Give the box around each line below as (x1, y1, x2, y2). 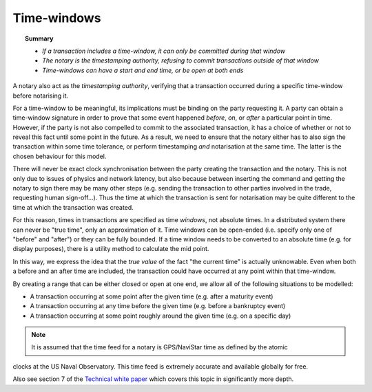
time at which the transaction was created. (12, 203, 134, 211)
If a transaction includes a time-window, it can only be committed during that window (42, 47, 286, 55)
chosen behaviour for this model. (12, 152, 107, 160)
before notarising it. (12, 91, 69, 100)
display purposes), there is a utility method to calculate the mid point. (12, 245, 209, 253)
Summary (25, 34, 54, 43)
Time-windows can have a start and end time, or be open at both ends (42, 66, 244, 74)
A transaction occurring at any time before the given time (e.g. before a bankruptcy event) (30, 302, 286, 310)
